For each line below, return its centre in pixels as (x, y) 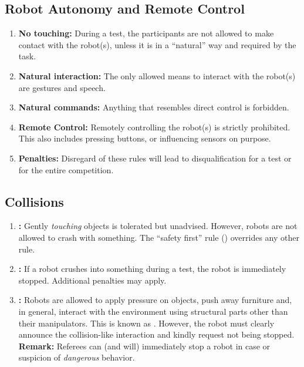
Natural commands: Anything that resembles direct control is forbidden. (154, 107)
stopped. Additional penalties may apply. (92, 280)
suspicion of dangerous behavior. (77, 357)
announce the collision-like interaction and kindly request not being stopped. (156, 334)
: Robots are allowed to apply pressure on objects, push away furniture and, (155, 300)
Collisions (34, 201)
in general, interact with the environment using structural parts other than (153, 311)
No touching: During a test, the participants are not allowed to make (146, 33)
